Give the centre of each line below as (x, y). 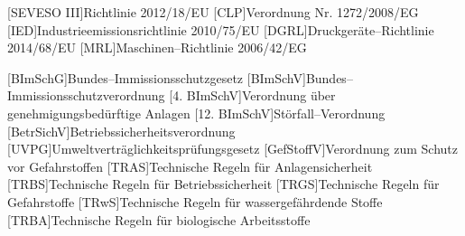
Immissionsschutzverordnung (86, 95)
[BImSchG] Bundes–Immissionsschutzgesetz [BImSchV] (157, 77)
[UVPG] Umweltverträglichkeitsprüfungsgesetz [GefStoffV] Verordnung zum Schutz (233, 149)
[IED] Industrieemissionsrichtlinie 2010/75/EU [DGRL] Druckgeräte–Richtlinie (221, 29)
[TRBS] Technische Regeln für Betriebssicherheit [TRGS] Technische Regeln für (223, 184)
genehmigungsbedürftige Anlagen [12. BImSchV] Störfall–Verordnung (196, 113)
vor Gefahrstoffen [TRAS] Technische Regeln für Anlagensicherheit (190, 166)
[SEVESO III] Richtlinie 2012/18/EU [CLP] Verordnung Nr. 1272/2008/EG (213, 12)
